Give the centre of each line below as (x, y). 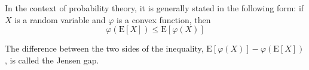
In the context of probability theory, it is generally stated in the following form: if (154, 8)
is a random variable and (60, 19)
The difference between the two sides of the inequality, (104, 48)
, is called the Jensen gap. (52, 60)
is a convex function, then (163, 19)
